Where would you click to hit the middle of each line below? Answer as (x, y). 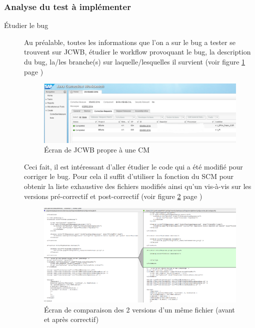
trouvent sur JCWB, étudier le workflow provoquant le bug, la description (137, 52)
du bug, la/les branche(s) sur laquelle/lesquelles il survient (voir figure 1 (135, 61)
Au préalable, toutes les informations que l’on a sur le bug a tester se (130, 42)
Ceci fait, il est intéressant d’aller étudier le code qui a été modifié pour (133, 166)
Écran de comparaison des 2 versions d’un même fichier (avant (139, 309)
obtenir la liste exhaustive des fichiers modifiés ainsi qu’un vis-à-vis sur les (138, 186)
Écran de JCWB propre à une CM (97, 150)
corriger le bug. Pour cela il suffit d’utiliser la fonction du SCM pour (129, 176)
